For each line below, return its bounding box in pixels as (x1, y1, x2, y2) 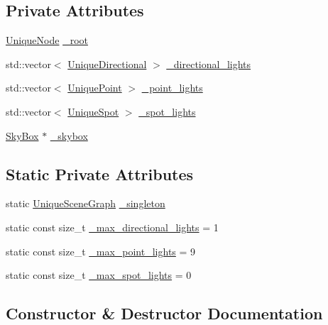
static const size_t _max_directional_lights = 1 (6, 219, 219, 234)
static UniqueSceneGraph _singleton (6, 196, 165, 211)
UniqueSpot (67, 104, 119, 119)
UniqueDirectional (67, 56, 147, 71)
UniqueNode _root (6, 33, 88, 48)
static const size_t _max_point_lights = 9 (6, 243, 196, 258)
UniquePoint (67, 80, 122, 95)
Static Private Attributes (6, 162, 194, 184)
